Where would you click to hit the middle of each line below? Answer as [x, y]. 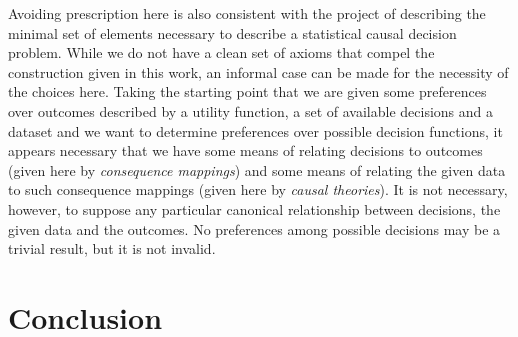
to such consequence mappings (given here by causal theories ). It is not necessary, [258, 189]
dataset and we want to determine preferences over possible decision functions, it [255, 130]
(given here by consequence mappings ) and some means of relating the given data [257, 169]
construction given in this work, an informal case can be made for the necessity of [258, 71]
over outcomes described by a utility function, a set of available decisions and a [251, 110]
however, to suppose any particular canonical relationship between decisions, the [254, 208]
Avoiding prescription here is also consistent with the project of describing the [247, 13]
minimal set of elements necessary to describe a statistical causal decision [232, 32]
